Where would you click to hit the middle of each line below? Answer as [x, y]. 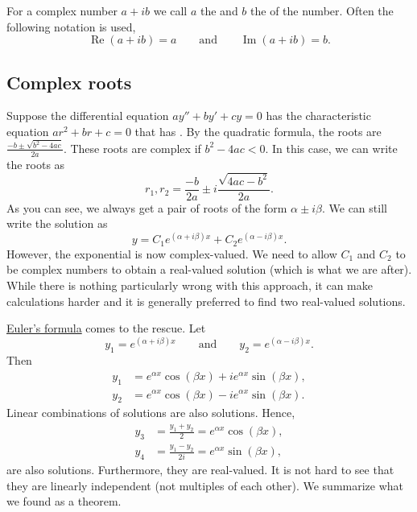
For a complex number [62, 10]
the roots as [36, 164]
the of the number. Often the [322, 10]
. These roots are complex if [132, 148]
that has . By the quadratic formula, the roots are [258, 131]
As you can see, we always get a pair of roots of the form [147, 207]
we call [170, 10]
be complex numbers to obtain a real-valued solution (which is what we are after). [209, 269]
